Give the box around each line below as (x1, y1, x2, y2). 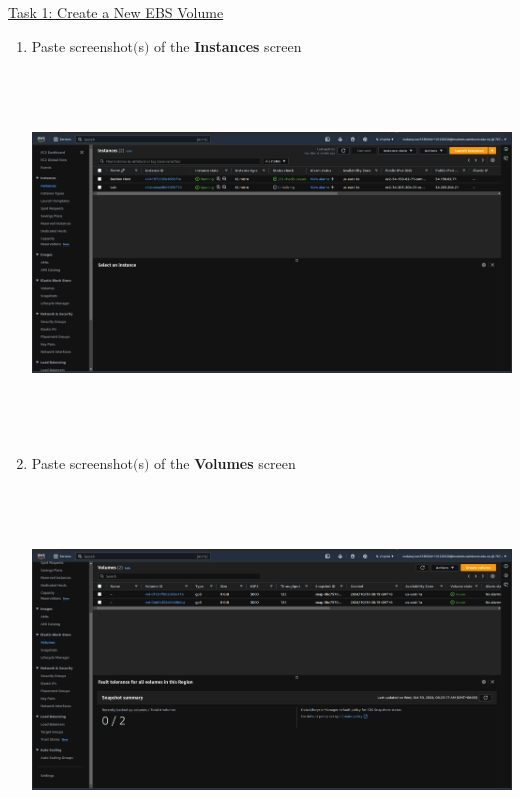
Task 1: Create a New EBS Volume (8, 2, 224, 22)
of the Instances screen (154, 35, 302, 56)
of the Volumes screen (154, 452, 296, 473)
